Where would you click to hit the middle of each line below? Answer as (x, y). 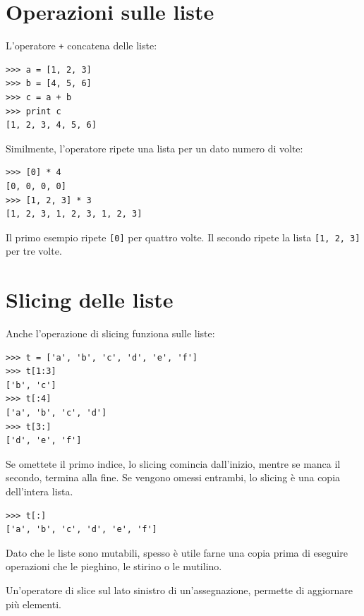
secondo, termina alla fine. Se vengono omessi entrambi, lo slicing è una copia (173, 477)
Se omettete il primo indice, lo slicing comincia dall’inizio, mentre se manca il (173, 463)
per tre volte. (34, 251)
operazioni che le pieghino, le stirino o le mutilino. (114, 566)
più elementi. (34, 604)
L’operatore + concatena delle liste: (81, 46)
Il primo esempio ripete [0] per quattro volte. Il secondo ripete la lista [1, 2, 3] (183, 237)
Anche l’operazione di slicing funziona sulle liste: (110, 333)
